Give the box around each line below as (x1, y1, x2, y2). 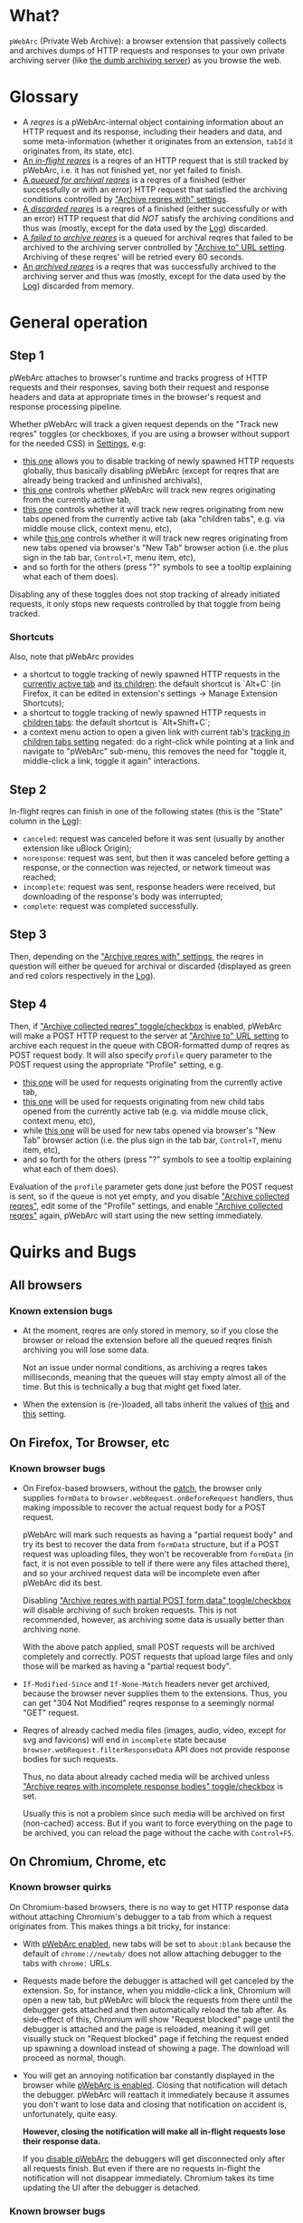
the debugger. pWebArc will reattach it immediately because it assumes (22, 2089, 289, 2100)
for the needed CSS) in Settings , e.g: (9, 437, 147, 449)
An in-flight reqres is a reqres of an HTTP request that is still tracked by (22, 155, 289, 166)
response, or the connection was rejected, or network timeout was (22, 862, 271, 873)
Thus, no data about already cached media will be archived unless (22, 1771, 270, 1782)
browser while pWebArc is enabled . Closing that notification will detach (22, 2079, 288, 2091)
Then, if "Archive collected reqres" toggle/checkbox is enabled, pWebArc (9, 1020, 282, 1031)
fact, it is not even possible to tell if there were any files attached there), (22, 1558, 290, 1569)
